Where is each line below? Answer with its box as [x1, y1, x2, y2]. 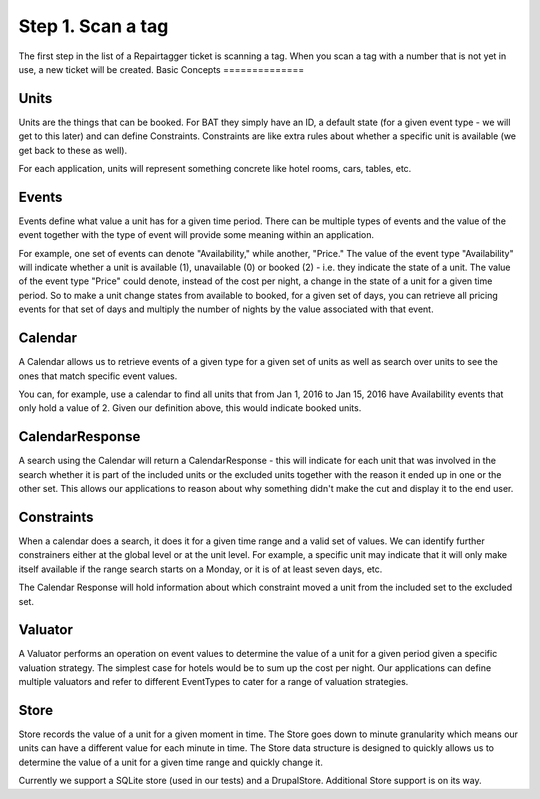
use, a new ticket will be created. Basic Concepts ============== [18, 63, 305, 75]
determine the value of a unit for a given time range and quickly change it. [18, 756, 324, 768]
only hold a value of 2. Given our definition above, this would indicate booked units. [18, 402, 362, 414]
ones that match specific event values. [18, 370, 178, 382]
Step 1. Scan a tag [18, 15, 169, 37]
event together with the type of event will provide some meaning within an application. [18, 229, 375, 241]
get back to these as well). [18, 144, 128, 156]
